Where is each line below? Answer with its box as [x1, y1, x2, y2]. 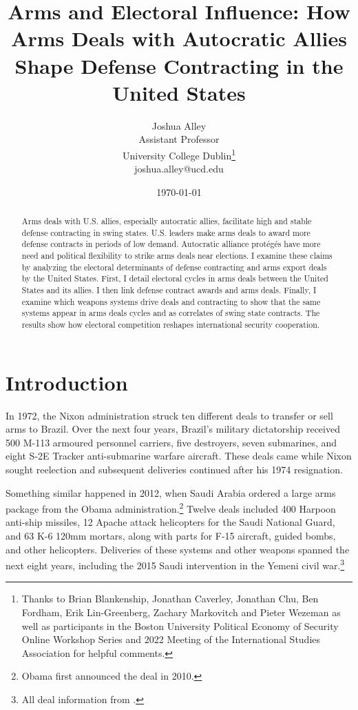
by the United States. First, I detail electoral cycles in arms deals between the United [21, 273, 328, 284]
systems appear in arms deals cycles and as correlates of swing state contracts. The [21, 307, 320, 319]
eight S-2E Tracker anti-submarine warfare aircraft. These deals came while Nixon [6, 448, 352, 463]
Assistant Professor [138, 132, 220, 146]
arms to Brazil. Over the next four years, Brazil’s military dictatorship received [6, 422, 340, 436]
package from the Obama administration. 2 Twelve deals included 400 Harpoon [6, 500, 336, 515]
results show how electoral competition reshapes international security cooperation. [21, 319, 320, 331]
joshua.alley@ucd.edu [134, 161, 224, 176]
